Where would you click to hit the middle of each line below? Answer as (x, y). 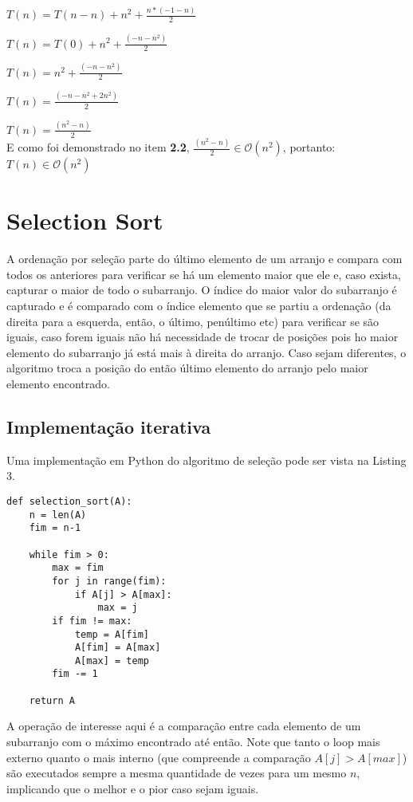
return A (52, 700)
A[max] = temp (112, 660)
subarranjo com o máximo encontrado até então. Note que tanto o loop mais (193, 742)
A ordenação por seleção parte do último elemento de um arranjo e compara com (205, 259)
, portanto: (309, 147)
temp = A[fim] (112, 634)
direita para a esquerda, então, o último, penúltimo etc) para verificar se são (193, 321)
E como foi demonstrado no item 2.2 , (98, 147)
